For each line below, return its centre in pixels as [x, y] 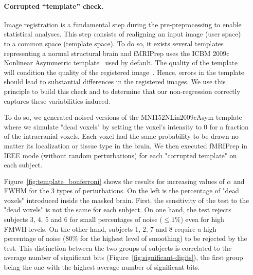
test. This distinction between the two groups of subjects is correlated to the [118, 247]
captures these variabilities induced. [57, 101]
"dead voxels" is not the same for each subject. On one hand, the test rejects [118, 210]
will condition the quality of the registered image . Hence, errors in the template [124, 72]
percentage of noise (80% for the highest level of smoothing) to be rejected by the [126, 238]
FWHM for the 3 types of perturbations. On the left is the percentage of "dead [122, 191]
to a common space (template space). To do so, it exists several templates [114, 43]
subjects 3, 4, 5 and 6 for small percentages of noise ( [83, 219]
